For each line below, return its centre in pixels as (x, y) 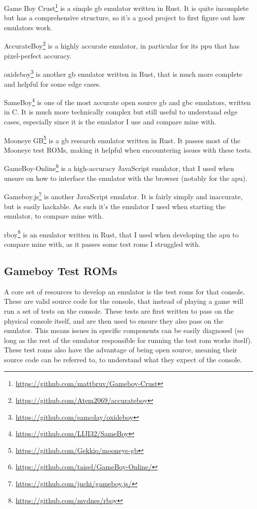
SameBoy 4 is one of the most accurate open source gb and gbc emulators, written (128, 101)
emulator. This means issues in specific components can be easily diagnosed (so (124, 330)
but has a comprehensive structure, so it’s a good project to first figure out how (125, 18)
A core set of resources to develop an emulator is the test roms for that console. (125, 291)
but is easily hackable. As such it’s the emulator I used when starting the (115, 206)
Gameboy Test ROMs (61, 270)
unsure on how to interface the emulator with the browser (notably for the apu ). (126, 178)
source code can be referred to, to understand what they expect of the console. (123, 359)
